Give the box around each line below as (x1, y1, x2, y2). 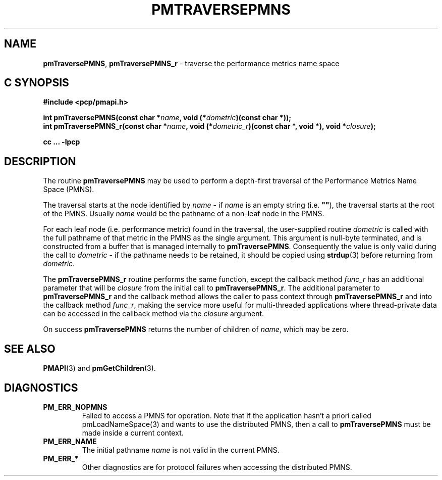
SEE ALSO (4, 342, 56, 355)
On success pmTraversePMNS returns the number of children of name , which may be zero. (43, 325, 349, 334)
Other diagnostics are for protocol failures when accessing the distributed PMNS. (82, 462, 352, 471)
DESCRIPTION (4, 155, 76, 168)
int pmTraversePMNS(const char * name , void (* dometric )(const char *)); (43, 113, 292, 122)
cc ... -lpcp (43, 137, 80, 147)
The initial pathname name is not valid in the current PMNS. (82, 445, 280, 454)
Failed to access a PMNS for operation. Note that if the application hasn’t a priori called (82, 411, 371, 420)
